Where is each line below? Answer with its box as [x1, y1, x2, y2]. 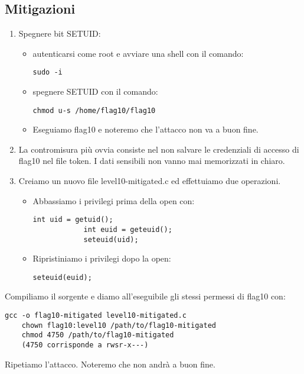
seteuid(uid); [83, 235, 139, 244]
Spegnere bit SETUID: [18, 27, 101, 40]
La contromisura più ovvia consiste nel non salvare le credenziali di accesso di [18, 143, 299, 155]
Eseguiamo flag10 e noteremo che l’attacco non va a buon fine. [32, 123, 259, 136]
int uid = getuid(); [32, 215, 113, 224]
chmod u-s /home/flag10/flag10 [32, 106, 156, 115]
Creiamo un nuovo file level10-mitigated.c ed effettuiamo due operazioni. [18, 175, 281, 187]
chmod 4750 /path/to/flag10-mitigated [21, 331, 174, 340]
